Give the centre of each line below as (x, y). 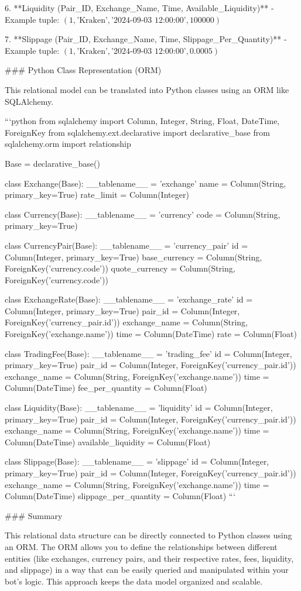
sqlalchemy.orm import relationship (68, 144)
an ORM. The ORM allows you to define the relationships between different (141, 546)
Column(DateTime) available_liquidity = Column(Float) (108, 441)
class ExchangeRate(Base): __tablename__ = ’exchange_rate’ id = (129, 299)
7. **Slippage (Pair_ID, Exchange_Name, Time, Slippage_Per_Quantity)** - (146, 39)
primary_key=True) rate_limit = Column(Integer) (97, 195)
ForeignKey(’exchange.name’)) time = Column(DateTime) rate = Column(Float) (151, 334)
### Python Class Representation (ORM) (83, 70)
